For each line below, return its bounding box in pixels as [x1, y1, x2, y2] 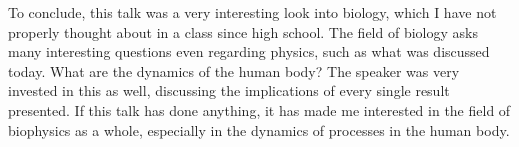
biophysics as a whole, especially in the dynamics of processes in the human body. [8, 119, 510, 140]
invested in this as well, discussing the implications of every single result [8, 80, 450, 101]
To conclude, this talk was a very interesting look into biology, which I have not [8, 2, 497, 22]
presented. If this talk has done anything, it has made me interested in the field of [8, 99, 511, 120]
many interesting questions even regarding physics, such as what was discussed [8, 41, 490, 62]
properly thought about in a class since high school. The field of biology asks [8, 21, 478, 42]
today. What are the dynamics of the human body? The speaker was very [8, 60, 460, 81]
